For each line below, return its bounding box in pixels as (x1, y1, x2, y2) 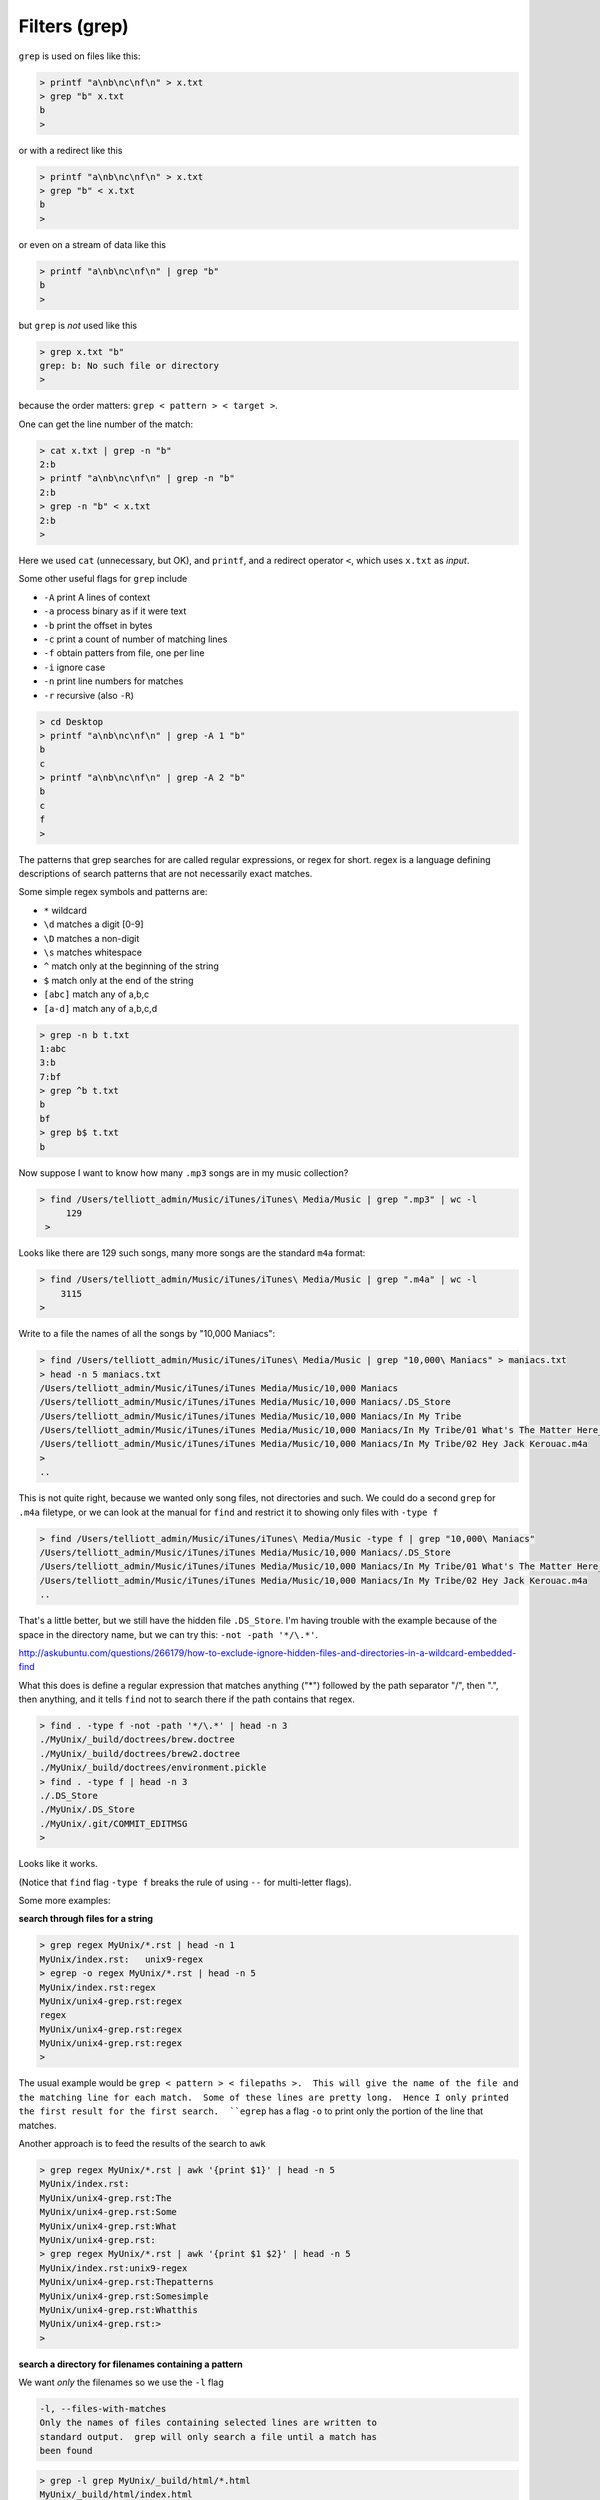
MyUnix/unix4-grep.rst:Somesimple (39, 2290, 209, 2302)
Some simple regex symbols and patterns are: (18, 886, 208, 898)
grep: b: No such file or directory (39, 360, 220, 371)
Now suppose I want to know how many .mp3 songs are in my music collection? (18, 1166, 349, 1179)
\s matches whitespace (43, 946, 142, 958)
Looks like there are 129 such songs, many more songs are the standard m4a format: (18, 1247, 366, 1259)
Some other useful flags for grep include (18, 573, 188, 585)
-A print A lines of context (43, 591, 151, 603)
